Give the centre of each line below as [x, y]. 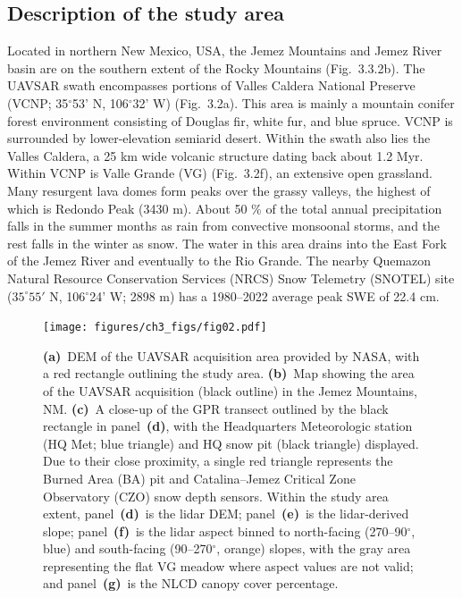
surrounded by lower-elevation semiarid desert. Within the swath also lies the [219, 138]
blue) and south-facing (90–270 [128, 548]
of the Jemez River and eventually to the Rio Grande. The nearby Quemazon [219, 261]
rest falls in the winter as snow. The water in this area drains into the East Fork [227, 243]
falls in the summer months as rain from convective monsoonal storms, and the [224, 226]
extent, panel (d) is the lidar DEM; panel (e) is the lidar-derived [226, 514]
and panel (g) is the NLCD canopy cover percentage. [191, 583]
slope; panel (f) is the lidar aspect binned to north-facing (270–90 [225, 531]
